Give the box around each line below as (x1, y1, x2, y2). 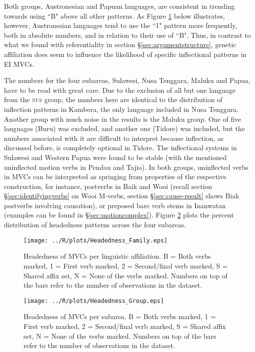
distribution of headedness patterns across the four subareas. (4, 219, 186, 230)
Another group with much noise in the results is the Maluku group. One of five (4, 113, 241, 124)
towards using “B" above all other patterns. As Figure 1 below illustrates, (4, 10, 225, 21)
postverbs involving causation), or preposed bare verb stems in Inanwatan (4, 200, 226, 210)
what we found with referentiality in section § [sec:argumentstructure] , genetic (4, 39, 236, 50)
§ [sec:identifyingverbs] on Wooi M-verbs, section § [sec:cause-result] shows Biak (4, 190, 239, 201)
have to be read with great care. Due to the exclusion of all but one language (4, 84, 236, 95)
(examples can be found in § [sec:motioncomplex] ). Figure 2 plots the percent (4, 210, 234, 220)
